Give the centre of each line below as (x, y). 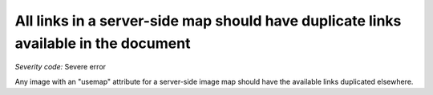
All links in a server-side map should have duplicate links (208, 21)
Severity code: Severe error (61, 67)
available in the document (103, 43)
